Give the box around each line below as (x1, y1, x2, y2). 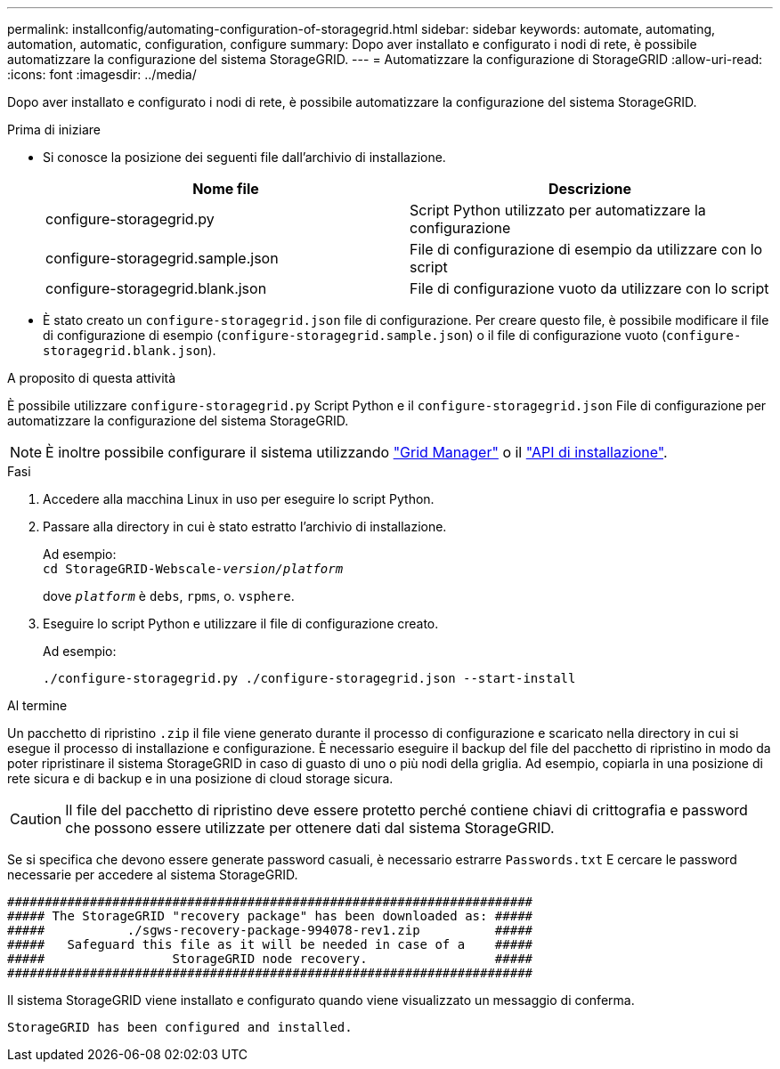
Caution (10, 810, 62, 828)
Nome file (192, 180, 259, 198)
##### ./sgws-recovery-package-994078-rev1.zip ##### (7, 923, 533, 937)
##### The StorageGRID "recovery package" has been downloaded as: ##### (7, 909, 533, 923)
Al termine (7, 698, 68, 713)
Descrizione (548, 180, 632, 198)
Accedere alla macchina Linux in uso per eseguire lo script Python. (43, 491, 435, 506)
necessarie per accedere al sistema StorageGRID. (7, 867, 298, 882)
